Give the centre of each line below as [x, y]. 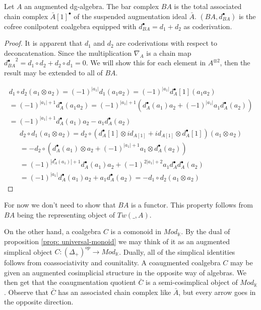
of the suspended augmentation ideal [130, 16]
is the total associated [208, 6]
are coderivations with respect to [167, 43]
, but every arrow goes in [217, 292]
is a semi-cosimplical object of [192, 282]
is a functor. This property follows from [192, 205]
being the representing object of [66, 214]
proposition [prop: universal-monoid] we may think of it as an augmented [117, 241]
